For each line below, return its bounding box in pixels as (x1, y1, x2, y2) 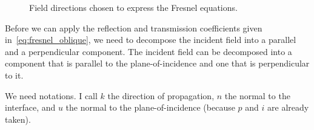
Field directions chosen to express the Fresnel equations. (29, 1, 238, 13)
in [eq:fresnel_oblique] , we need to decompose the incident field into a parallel (5, 33, 296, 46)
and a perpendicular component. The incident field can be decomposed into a (5, 45, 292, 57)
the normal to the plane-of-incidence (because (65, 101, 235, 114)
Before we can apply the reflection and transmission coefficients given (5, 21, 262, 34)
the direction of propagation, (107, 89, 215, 102)
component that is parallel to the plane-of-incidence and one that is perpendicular (5, 57, 310, 70)
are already (267, 101, 309, 114)
